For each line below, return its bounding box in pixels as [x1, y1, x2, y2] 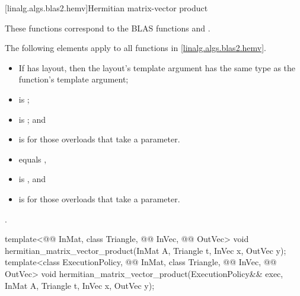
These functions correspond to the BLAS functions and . [5, 21, 210, 34]
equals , [18, 152, 47, 165]
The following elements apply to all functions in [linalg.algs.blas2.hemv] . [5, 42, 266, 54]
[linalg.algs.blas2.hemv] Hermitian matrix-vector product [5, 2, 208, 14]
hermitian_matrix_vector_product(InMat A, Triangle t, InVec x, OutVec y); [5, 244, 286, 256]
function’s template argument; [18, 73, 129, 85]
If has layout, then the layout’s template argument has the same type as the [18, 61, 296, 74]
